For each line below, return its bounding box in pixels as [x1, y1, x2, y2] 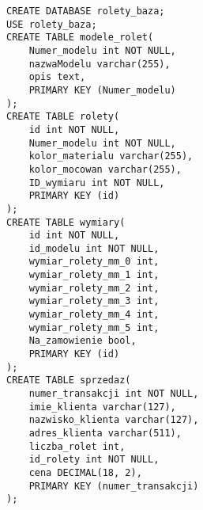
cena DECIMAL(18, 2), [28, 466, 142, 478]
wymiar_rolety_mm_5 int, [28, 322, 160, 333]
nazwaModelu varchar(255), [28, 58, 171, 70]
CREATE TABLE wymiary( [6, 216, 126, 228]
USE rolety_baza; [6, 18, 97, 30]
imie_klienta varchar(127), [28, 401, 176, 413]
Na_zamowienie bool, [28, 335, 137, 347]
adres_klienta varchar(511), [28, 428, 182, 439]
